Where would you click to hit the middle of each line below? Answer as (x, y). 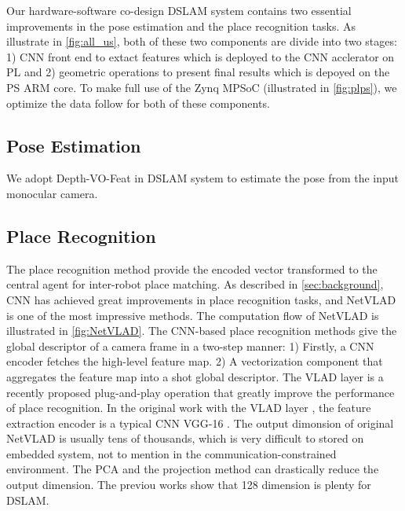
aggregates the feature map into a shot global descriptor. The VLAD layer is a (195, 376)
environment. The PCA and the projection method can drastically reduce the (193, 469)
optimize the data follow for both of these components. (138, 103)
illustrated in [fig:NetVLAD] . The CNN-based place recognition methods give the (202, 331)
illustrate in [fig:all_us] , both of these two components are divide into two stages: (202, 41)
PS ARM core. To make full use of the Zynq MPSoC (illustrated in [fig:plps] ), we (202, 87)
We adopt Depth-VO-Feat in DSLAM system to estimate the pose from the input (203, 178)
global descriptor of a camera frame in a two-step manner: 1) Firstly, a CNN (190, 346)
